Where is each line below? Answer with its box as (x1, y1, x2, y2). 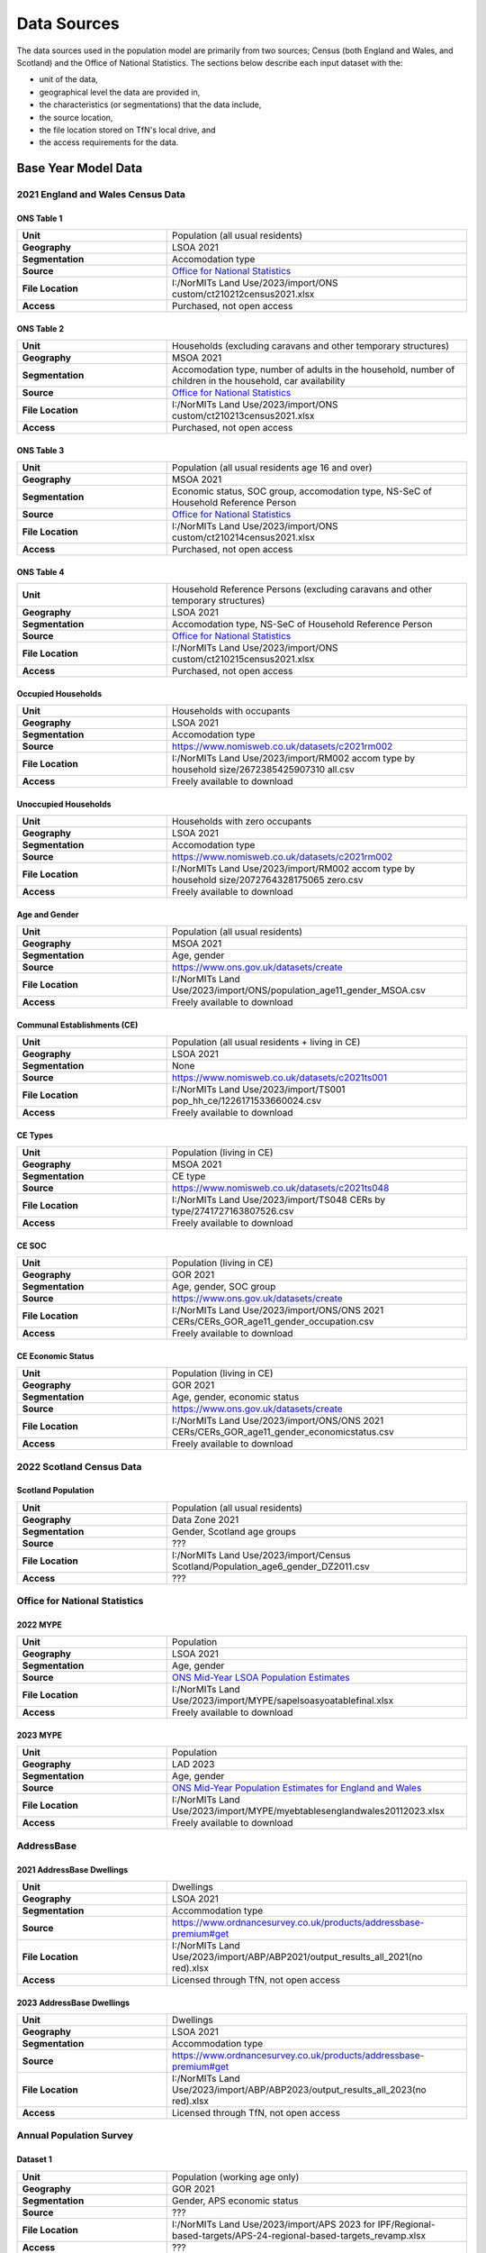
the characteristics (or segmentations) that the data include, (39, 99, 262, 110)
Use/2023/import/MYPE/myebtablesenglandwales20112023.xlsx (171, 1805, 445, 1818)
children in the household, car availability (171, 375, 346, 388)
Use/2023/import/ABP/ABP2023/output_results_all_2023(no (171, 2083, 427, 2095)
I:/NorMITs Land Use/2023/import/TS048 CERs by (171, 1194, 386, 1207)
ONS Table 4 (16, 566, 65, 577)
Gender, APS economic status (171, 2194, 299, 2207)
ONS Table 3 (16, 444, 65, 455)
